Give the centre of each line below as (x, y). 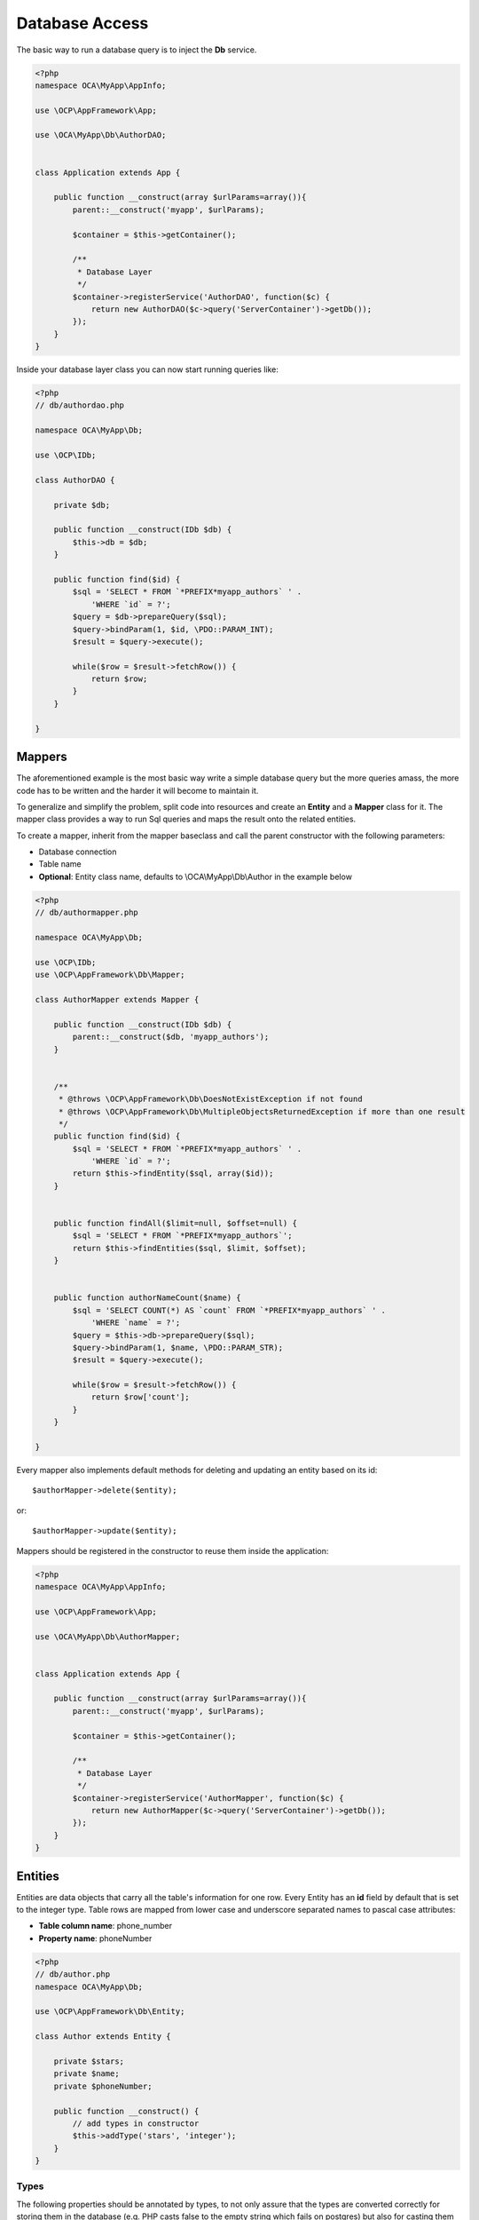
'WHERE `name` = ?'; (136, 1323)
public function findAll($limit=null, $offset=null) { (175, 1224)
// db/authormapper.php (87, 913)
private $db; (82, 505)
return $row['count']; (140, 1397)
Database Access (82, 23)
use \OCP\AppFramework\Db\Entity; (110, 2012)
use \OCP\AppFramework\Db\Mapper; (110, 975)
